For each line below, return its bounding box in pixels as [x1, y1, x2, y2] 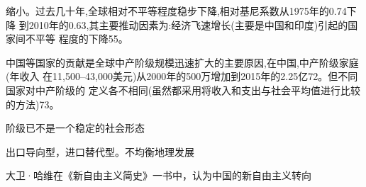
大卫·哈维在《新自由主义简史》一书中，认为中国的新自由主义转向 [6, 168, 311, 183]
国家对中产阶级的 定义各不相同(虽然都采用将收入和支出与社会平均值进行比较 [6, 82, 361, 97]
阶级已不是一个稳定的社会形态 [6, 120, 145, 135]
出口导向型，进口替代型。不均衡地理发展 [6, 144, 194, 159]
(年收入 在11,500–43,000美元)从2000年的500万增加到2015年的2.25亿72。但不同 [6, 69, 358, 84]
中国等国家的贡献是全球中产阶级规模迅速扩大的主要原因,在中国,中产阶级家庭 [6, 55, 359, 69]
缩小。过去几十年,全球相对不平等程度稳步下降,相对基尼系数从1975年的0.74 [6, 4, 347, 18]
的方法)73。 [6, 96, 60, 111]
